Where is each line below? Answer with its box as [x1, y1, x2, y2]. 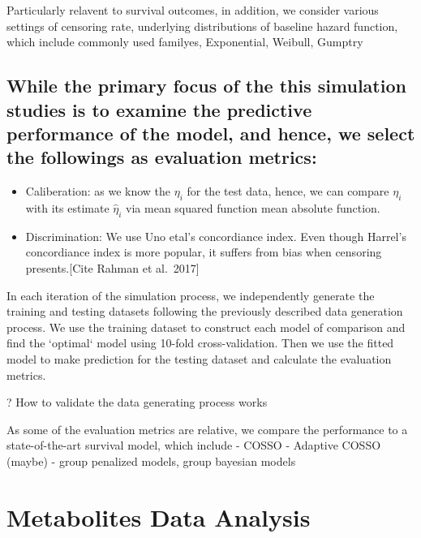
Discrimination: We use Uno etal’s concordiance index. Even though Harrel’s [25, 227, 406, 244]
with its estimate [25, 199, 110, 216]
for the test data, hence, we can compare [187, 183, 389, 200]
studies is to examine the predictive [6, 97, 312, 122]
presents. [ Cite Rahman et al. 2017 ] [25, 259, 200, 276]
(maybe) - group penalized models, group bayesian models [6, 452, 296, 469]
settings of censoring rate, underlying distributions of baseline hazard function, [6, 17, 398, 34]
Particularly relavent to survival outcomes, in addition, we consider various [6, 2, 379, 18]
